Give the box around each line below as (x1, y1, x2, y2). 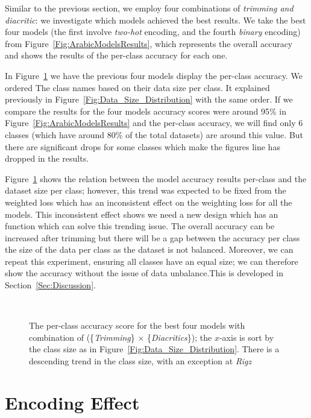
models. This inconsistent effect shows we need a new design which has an (5, 207, 278, 220)
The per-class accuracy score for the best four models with (29, 319, 245, 332)
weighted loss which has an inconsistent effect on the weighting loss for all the (5, 195, 292, 208)
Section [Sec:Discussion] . (5, 279, 96, 291)
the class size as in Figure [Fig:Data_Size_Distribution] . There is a (29, 343, 280, 355)
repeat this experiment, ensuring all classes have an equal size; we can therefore (5, 255, 298, 267)
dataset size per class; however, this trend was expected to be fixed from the (5, 184, 286, 197)
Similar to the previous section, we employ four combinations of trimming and (5, 2, 294, 14)
